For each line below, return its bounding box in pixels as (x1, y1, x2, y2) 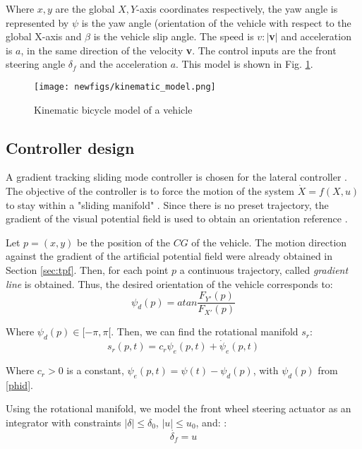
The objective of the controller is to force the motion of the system (6, 184, 295, 198)
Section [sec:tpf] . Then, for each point (6, 262, 169, 277)
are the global (55, 1, 115, 16)
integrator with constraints (6, 415, 121, 430)
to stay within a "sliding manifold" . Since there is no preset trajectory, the (6, 197, 329, 212)
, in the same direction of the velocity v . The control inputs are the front (20, 42, 337, 57)
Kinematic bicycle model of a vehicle (34, 102, 193, 116)
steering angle (6, 56, 66, 71)
